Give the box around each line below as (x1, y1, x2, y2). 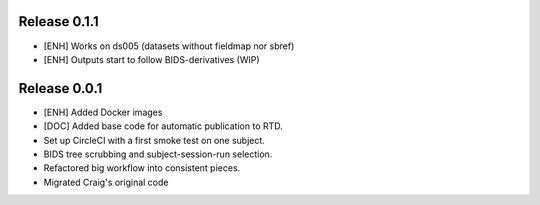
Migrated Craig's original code (43, 176, 169, 188)
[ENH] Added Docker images (43, 106, 163, 118)
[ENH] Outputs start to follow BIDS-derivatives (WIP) (43, 53, 260, 65)
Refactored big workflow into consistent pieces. (43, 162, 241, 174)
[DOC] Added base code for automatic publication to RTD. (43, 120, 284, 132)
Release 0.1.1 (18, 13, 99, 30)
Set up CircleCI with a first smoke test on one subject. (43, 134, 265, 146)
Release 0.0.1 (18, 80, 103, 97)
